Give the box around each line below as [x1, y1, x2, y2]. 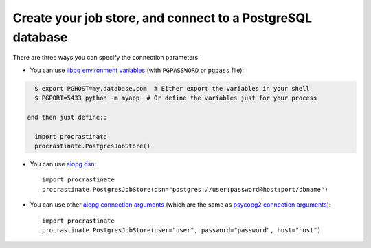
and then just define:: [27, 113, 108, 121]
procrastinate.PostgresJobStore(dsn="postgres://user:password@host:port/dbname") [42, 185, 328, 193]
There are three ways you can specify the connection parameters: [12, 54, 201, 62]
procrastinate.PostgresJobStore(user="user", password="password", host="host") [42, 227, 322, 234]
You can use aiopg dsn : [30, 160, 97, 168]
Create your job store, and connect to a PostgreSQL [12, 10, 313, 25]
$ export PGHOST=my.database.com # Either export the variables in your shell [34, 84, 311, 92]
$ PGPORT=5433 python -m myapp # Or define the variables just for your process [34, 94, 317, 102]
